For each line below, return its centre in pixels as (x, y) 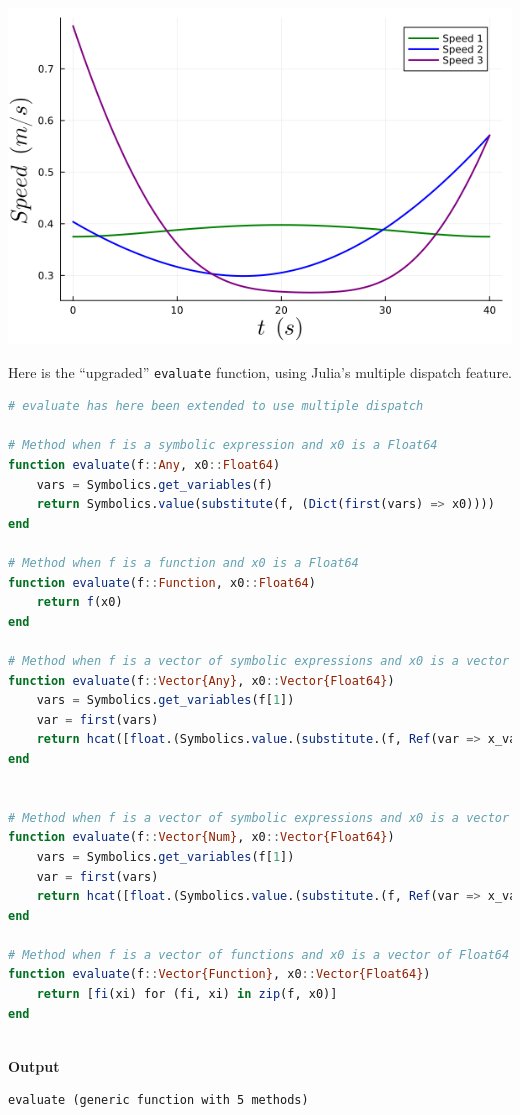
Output (34, 1065)
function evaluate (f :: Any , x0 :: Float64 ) (144, 465)
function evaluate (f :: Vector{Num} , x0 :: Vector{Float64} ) (201, 837)
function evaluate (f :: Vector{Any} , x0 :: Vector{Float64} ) (201, 680)
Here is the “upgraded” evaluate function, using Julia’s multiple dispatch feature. (260, 371)
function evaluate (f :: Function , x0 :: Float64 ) (162, 582)
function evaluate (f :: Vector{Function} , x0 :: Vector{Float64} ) (219, 974)
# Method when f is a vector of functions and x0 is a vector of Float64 (259, 954)
